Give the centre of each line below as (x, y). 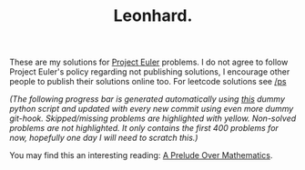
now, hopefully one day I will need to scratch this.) (104, 138)
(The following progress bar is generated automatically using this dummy (147, 99)
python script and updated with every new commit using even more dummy (152, 109)
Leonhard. (153, 16)
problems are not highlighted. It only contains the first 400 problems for (144, 128)
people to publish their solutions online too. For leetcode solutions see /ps (148, 82)
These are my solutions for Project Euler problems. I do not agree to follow (149, 62)
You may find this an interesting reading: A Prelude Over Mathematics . (141, 155)
